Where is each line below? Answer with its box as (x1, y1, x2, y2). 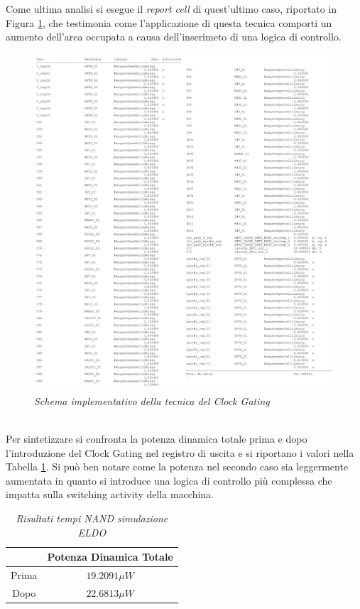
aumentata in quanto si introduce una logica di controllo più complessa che (6, 473, 332, 487)
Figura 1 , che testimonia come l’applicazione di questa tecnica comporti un (6, 15, 332, 30)
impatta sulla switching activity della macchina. (6, 487, 214, 502)
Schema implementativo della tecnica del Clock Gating (34, 393, 270, 408)
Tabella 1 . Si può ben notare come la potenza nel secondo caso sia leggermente (6, 459, 349, 474)
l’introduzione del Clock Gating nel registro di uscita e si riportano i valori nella (6, 445, 354, 460)
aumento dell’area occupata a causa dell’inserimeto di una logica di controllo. (6, 29, 342, 44)
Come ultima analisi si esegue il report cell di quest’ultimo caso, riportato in (6, 1, 337, 16)
